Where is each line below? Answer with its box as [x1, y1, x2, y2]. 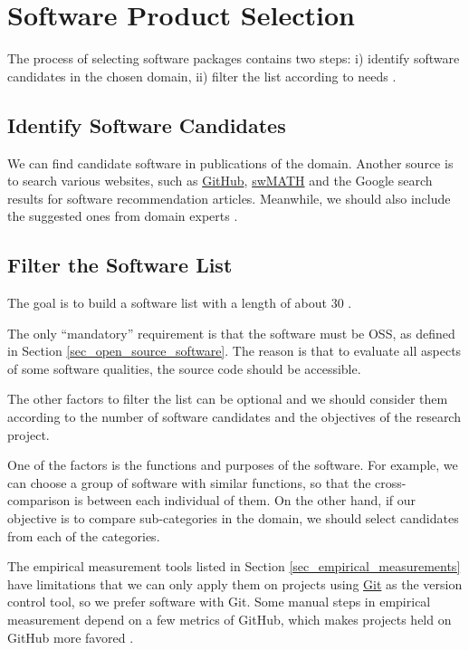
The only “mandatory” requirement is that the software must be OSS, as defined [7, 323, 455, 342]
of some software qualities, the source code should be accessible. [7, 358, 361, 378]
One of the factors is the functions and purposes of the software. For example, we [7, 455, 458, 474]
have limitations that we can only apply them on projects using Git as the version [7, 574, 463, 593]
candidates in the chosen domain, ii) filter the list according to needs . [7, 66, 397, 85]
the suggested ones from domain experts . [7, 206, 238, 225]
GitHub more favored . [7, 627, 134, 646]
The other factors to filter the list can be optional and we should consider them [7, 389, 448, 408]
